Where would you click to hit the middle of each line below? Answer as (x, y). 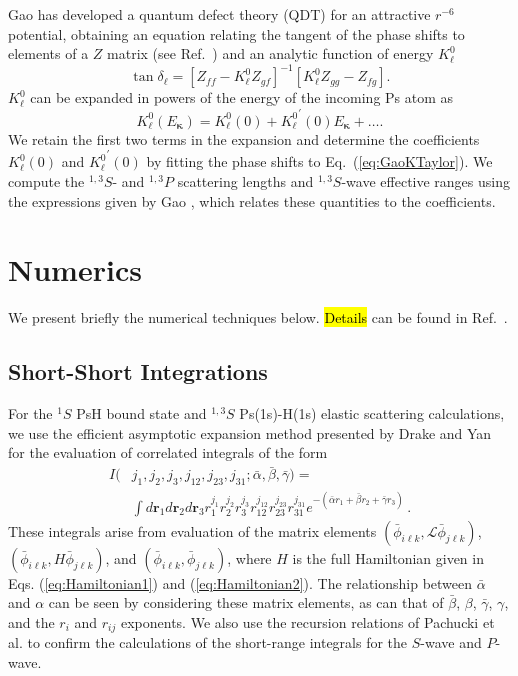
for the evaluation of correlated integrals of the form (168, 452)
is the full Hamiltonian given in (388, 557)
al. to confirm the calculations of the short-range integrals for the (208, 642)
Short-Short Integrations (138, 371)
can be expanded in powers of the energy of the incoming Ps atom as (242, 97)
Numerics (75, 269)
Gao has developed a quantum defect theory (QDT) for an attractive (219, 14)
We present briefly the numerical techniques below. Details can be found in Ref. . (258, 317)
